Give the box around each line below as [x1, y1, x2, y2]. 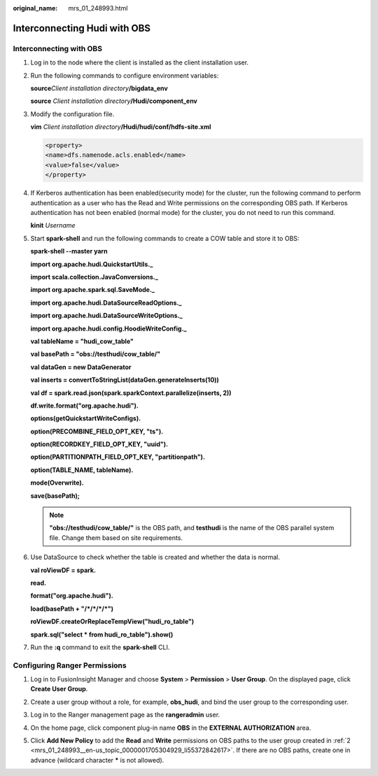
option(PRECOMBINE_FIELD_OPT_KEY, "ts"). [30, 427, 164, 436]
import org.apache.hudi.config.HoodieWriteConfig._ [30, 324, 187, 333]
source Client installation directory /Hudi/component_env [30, 97, 197, 105]
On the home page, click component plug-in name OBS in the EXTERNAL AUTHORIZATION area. [30, 723, 311, 732]
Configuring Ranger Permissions [13, 660, 127, 670]
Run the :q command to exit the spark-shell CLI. [30, 643, 170, 651]
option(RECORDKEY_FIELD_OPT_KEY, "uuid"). [30, 440, 168, 448]
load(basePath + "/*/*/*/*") [30, 604, 114, 613]
